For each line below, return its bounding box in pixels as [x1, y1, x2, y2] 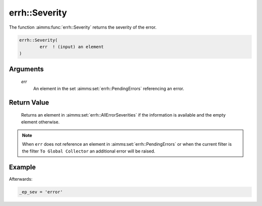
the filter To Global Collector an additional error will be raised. [22, 148, 155, 154]
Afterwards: [9, 176, 33, 182]
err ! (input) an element [39, 44, 104, 50]
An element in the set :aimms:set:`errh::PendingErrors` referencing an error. [33, 86, 184, 91]
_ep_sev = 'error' [19, 189, 63, 194]
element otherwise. [21, 119, 60, 125]
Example [9, 163, 36, 172]
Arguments [9, 65, 44, 73]
